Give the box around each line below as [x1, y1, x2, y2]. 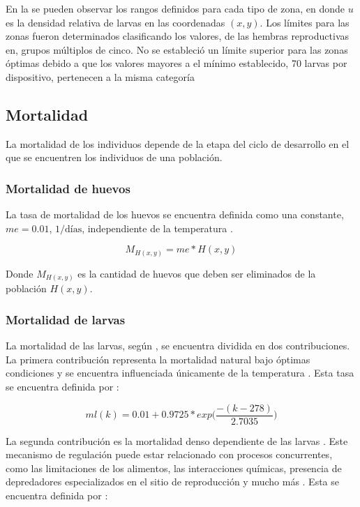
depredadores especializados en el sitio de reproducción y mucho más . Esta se [6, 474, 340, 489]
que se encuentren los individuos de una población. [6, 150, 223, 165]
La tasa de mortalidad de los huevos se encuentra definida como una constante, [6, 207, 344, 222]
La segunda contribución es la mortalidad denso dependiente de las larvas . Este [6, 433, 348, 448]
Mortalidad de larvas [6, 310, 126, 328]
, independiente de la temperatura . [82, 220, 233, 235]
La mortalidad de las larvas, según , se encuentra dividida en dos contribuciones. [6, 338, 350, 353]
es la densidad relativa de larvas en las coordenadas [6, 15, 225, 29]
